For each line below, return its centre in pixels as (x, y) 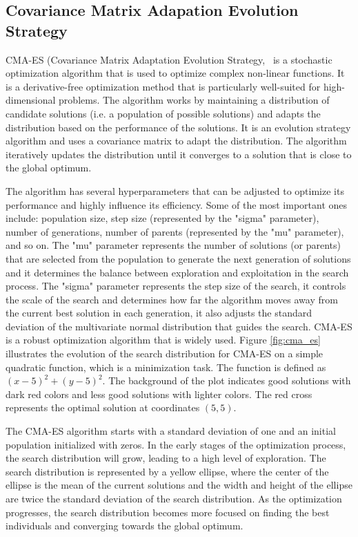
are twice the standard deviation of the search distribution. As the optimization (174, 498)
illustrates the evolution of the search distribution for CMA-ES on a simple (165, 354)
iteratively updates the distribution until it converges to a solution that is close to (179, 154)
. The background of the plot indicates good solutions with (227, 380)
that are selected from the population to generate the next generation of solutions (178, 258)
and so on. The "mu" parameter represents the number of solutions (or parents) (173, 245)
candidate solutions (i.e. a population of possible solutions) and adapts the (163, 113)
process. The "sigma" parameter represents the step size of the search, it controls (176, 286)
